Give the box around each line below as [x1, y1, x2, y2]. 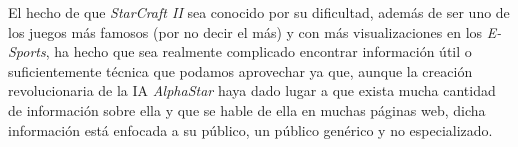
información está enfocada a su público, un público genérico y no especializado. [8, 119, 493, 140]
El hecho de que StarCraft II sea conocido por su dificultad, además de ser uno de [8, 2, 510, 22]
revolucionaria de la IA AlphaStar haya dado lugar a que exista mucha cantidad [8, 80, 496, 101]
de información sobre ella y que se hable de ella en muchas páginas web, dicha [8, 99, 486, 120]
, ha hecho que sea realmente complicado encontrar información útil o [45, 41, 472, 62]
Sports [8, 41, 46, 62]
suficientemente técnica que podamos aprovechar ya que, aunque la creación [8, 60, 473, 81]
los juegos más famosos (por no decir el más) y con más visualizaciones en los [8, 21, 483, 42]
